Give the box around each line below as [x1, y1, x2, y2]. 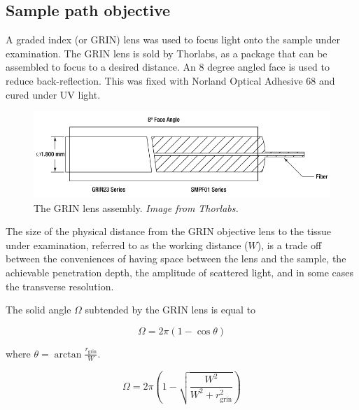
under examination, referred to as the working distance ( [6, 237, 248, 252]
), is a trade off [257, 237, 322, 252]
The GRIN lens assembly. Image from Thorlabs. [34, 200, 239, 215]
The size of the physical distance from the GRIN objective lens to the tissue [6, 224, 332, 239]
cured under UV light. [6, 87, 101, 101]
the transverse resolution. [6, 278, 114, 293]
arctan [54, 349, 82, 360]
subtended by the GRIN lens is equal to [85, 302, 256, 317]
